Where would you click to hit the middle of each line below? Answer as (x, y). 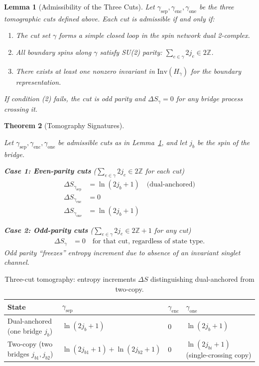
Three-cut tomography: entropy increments (70, 278)
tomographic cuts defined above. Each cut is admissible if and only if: (109, 18)
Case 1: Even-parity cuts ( (50, 171)
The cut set (33, 35)
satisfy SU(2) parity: (131, 52)
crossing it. (21, 108)
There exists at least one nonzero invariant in (85, 71)
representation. (38, 82)
